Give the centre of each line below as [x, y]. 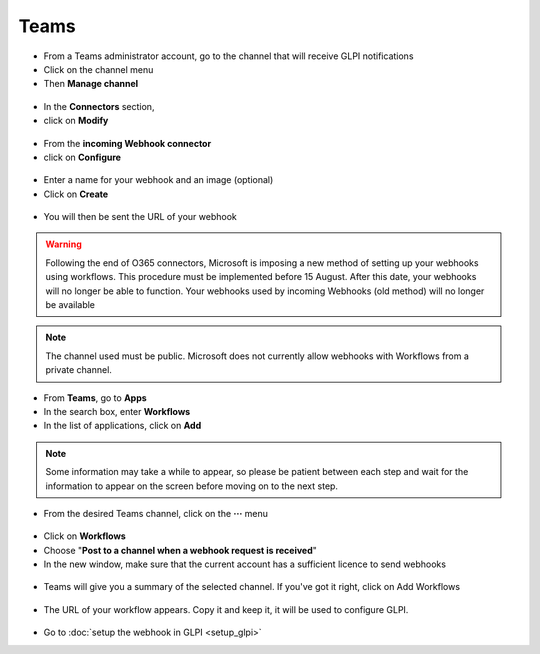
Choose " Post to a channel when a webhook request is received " [180, 550]
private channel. [78, 370]
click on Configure [82, 157]
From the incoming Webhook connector [127, 143]
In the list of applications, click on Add [122, 426]
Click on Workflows [85, 536]
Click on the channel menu [98, 69]
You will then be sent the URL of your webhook [140, 217]
